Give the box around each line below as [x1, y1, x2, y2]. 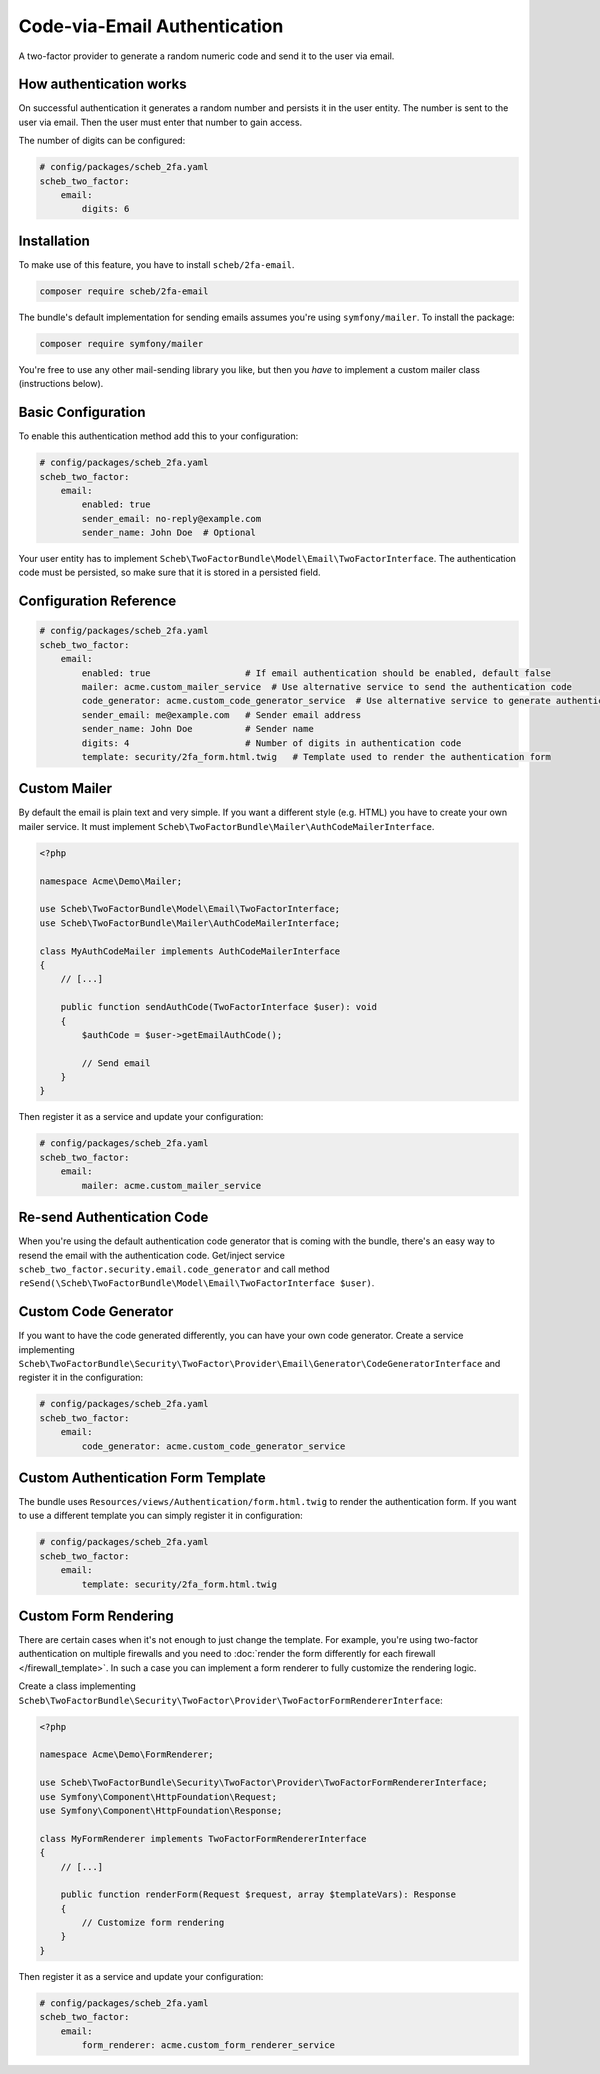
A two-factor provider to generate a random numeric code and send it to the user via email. [18, 50, 395, 62]
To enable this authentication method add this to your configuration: [18, 430, 299, 442]
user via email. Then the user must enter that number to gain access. [18, 116, 303, 128]
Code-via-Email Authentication [18, 15, 284, 37]
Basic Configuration [18, 404, 146, 421]
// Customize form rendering [81, 1917, 225, 1929]
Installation [18, 232, 90, 249]
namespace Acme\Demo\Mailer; [39, 875, 183, 887]
